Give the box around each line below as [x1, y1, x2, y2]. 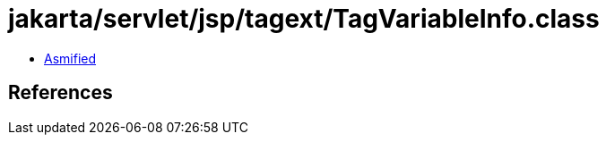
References [8, 81, 113, 104]
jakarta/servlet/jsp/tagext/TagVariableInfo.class [8, 4, 600, 34]
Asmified [44, 50, 97, 66]
